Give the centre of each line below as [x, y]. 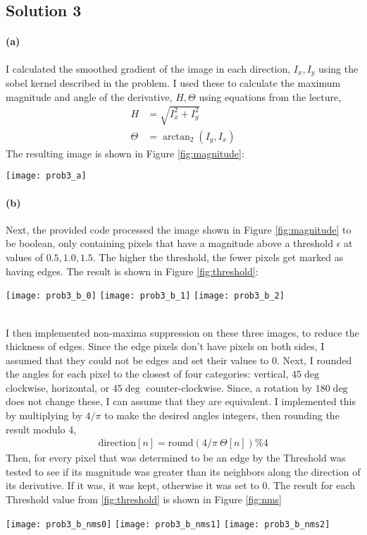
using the [338, 68]
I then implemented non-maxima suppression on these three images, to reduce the [182, 332]
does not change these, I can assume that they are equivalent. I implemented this [181, 401]
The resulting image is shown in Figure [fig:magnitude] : [125, 153]
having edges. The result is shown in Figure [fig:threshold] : [132, 271]
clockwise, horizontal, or [58, 387]
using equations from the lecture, [270, 96]
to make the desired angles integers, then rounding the [222, 415]
